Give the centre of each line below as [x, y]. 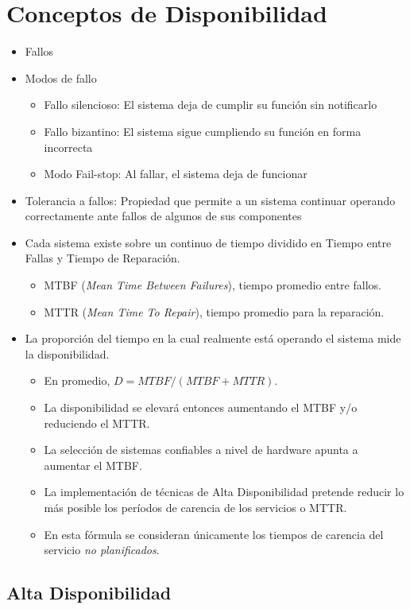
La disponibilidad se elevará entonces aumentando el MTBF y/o [201, 407]
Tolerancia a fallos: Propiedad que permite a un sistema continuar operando [210, 200]
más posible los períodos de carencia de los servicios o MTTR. [195, 507]
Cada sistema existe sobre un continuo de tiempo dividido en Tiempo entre [208, 242]
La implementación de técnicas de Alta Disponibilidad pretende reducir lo [224, 492]
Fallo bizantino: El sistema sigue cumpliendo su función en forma [203, 131]
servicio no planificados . [102, 550]
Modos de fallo [61, 78]
